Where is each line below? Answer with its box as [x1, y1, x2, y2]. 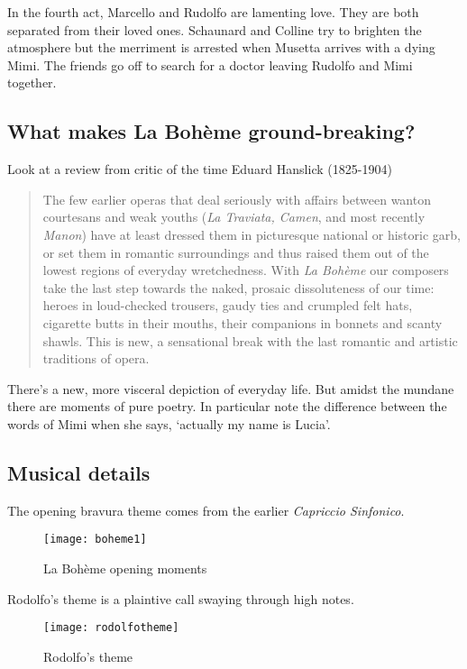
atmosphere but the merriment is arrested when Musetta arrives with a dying [7, 38, 435, 57]
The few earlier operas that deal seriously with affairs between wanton [42, 189, 431, 208]
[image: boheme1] [43, 533, 147, 546]
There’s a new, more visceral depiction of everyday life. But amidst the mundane [7, 379, 454, 398]
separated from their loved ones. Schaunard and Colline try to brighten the [7, 20, 422, 39]
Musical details [7, 458, 151, 486]
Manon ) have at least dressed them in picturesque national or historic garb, [42, 225, 461, 243]
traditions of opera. [42, 349, 150, 368]
